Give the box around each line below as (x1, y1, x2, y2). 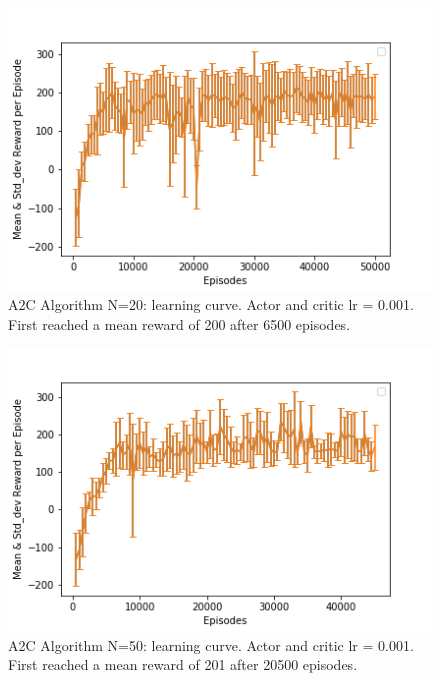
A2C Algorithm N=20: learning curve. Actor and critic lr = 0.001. (8, 294, 414, 315)
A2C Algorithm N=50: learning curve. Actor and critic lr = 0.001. (8, 634, 414, 655)
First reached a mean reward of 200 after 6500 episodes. (8, 313, 351, 334)
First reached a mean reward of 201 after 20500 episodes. (8, 654, 358, 675)
